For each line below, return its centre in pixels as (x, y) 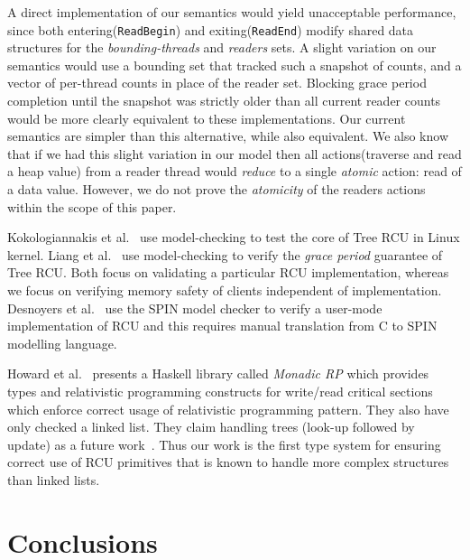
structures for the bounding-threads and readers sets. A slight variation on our (222, 47)
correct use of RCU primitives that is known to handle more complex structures (228, 462)
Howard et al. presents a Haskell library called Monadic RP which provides (218, 373)
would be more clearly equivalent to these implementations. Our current (207, 118)
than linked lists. (54, 479)
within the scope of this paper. (92, 206)
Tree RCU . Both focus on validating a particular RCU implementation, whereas (228, 272)
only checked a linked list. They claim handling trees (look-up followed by (211, 427)
